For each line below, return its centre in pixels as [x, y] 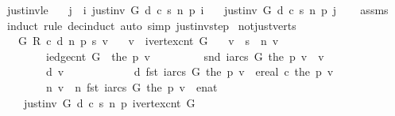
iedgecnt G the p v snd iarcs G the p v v [185, 56]
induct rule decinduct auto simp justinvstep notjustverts [151, 25]
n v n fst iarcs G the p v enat [132, 86]
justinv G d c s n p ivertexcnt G [109, 102]
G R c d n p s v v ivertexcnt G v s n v [148, 41]
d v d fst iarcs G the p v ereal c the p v [190, 71]
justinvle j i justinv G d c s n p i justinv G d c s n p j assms [197, 9]
